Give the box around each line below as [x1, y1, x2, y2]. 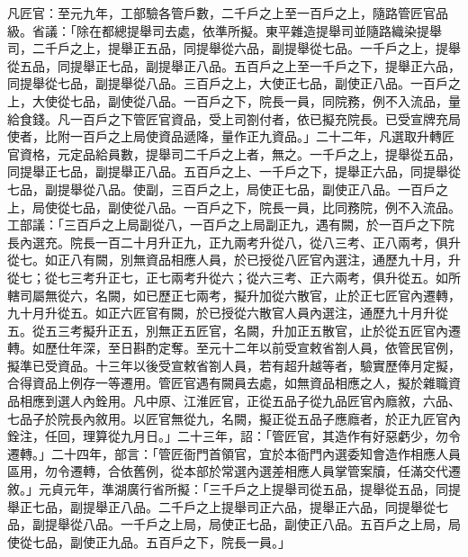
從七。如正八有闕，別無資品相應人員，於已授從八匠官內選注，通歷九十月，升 [7, 250, 461, 269]
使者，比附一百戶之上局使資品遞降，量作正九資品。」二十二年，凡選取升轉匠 [7, 127, 454, 146]
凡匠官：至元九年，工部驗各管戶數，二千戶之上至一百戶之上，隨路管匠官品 [7, 4, 448, 22]
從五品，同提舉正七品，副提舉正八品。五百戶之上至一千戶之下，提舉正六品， [7, 56, 461, 75]
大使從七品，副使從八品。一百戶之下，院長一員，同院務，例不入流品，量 [31, 91, 461, 110]
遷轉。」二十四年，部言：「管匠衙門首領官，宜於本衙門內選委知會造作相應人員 [7, 444, 461, 463]
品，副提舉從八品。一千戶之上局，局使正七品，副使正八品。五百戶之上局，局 [7, 515, 461, 534]
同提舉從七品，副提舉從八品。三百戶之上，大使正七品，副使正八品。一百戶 [7, 74, 448, 93]
